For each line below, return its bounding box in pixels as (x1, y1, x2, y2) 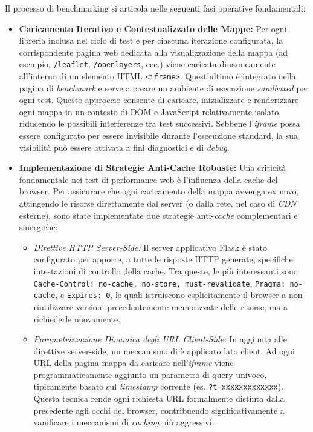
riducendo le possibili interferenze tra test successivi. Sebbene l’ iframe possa (19, 117, 300, 130)
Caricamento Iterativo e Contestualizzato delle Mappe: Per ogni (19, 22, 287, 35)
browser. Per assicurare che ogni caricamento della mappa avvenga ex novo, (19, 185, 299, 198)
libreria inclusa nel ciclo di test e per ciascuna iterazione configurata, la (19, 34, 283, 47)
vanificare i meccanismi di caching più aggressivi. (33, 416, 215, 428)
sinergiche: (19, 221, 58, 233)
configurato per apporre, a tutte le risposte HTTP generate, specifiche (33, 253, 293, 265)
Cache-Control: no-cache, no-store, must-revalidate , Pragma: (33, 276, 286, 289)
